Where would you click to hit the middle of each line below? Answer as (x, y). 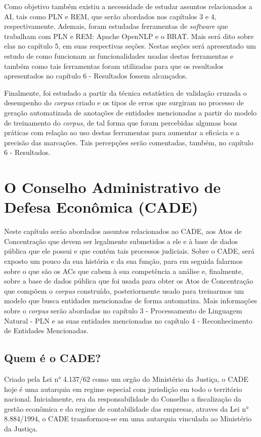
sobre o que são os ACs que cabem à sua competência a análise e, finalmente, (124, 271)
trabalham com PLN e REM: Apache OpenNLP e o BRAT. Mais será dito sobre (129, 36)
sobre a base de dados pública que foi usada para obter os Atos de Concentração (129, 281)
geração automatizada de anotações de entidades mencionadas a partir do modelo (130, 112)
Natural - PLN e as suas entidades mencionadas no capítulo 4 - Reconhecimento (128, 320)
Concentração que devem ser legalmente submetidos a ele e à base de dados (121, 241)
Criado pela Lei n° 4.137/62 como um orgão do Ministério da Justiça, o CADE (126, 379)
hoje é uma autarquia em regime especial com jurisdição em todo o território (123, 389)
